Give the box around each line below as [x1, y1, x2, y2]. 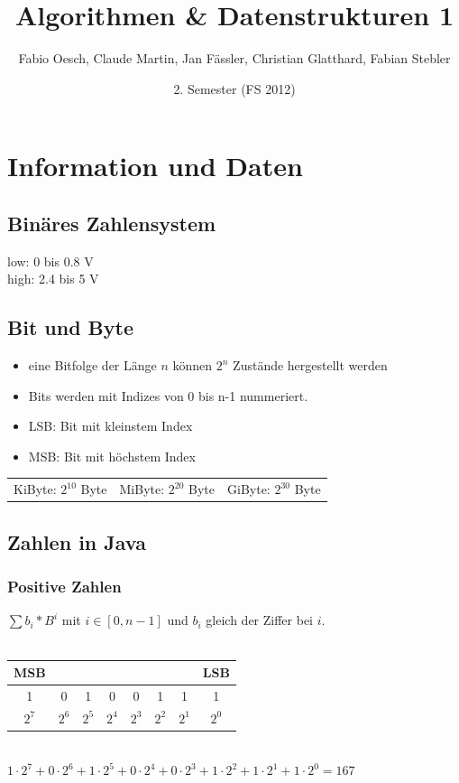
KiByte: [14, 480, 57, 499]
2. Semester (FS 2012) [173, 79, 296, 98]
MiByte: [119, 480, 165, 499]
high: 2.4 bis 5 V [7, 269, 99, 288]
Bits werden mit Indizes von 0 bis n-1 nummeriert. [28, 386, 308, 405]
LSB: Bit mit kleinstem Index [28, 416, 193, 435]
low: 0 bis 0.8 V [7, 251, 94, 270]
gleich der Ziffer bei [206, 611, 314, 629]
